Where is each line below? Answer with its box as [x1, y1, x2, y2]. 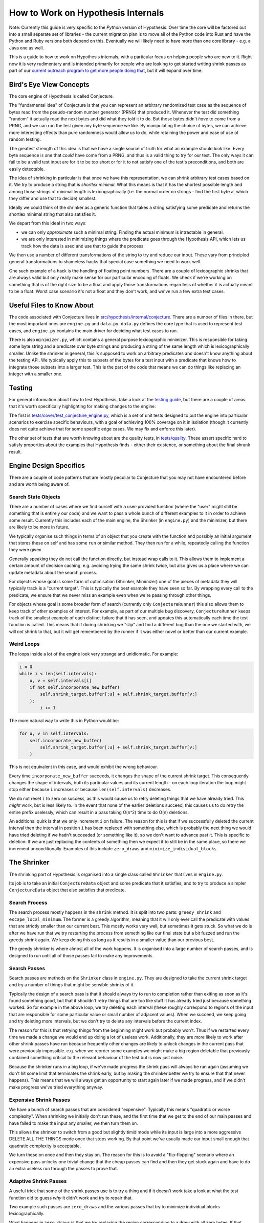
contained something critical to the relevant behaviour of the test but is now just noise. [9, 1055, 183, 1061]
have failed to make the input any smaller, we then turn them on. [9, 1120, 138, 1126]
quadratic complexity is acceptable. [9, 1143, 81, 1149]
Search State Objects [9, 493, 61, 500]
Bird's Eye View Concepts [9, 80, 90, 89]
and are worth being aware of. [9, 481, 70, 487]
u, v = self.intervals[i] [29, 678, 92, 683]
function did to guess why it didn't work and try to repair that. [9, 1195, 133, 1200]
